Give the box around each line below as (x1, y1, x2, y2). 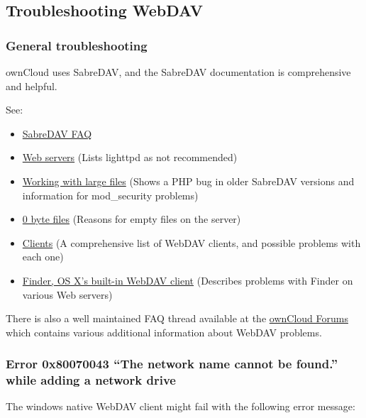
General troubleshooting (6, 36, 148, 54)
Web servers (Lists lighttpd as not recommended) (22, 150, 238, 165)
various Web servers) (22, 287, 113, 302)
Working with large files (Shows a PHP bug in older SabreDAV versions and (22, 173, 355, 188)
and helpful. (6, 78, 57, 93)
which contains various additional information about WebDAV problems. (6, 324, 322, 339)
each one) (22, 249, 64, 264)
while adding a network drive (6, 371, 176, 389)
